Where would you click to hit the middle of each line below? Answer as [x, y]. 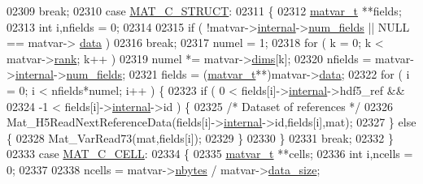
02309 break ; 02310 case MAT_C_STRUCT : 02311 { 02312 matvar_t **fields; [204, 11]
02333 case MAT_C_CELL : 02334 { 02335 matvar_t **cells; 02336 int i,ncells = [210, 154]
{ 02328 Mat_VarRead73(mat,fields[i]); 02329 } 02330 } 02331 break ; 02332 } [200, 137]
